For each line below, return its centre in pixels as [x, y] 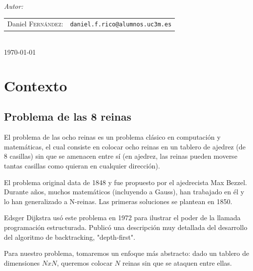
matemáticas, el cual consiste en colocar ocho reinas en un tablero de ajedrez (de [125, 146]
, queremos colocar [85, 262]
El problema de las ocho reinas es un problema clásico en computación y [112, 137]
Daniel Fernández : [35, 24]
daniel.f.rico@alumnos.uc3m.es [121, 25]
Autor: [14, 6]
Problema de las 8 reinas [68, 116]
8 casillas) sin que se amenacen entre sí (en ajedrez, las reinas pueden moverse [121, 156]
